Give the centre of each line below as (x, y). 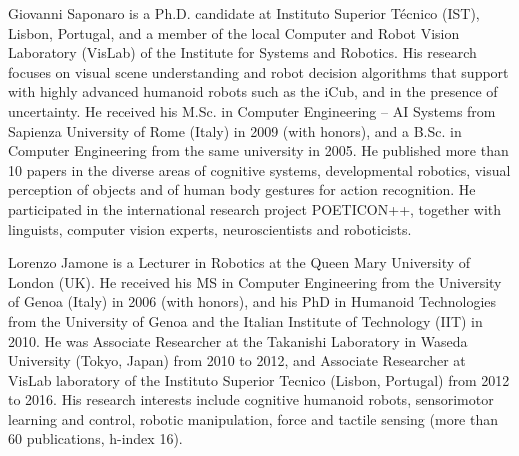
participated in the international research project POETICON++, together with (255, 208)
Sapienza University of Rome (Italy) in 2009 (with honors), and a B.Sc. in (235, 130)
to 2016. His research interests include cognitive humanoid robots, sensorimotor (251, 399)
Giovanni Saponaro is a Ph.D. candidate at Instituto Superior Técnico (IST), (244, 13)
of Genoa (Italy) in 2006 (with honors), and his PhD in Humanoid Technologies (252, 301)
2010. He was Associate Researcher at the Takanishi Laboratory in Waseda (238, 340)
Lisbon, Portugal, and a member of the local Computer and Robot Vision (234, 32)
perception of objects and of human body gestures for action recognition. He (242, 189)
